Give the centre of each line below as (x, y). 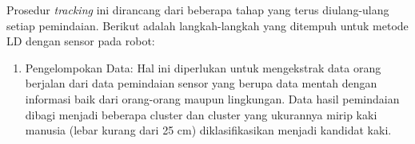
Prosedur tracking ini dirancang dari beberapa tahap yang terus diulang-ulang (198, 10)
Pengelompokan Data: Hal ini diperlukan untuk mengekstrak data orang (203, 67)
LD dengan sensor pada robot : (81, 41)
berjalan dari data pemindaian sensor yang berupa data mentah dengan (201, 83)
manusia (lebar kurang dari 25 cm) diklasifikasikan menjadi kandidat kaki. (208, 130)
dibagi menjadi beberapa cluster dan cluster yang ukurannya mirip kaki (201, 114)
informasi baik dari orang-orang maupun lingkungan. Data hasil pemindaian (212, 98)
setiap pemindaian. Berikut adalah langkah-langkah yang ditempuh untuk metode (207, 25)
